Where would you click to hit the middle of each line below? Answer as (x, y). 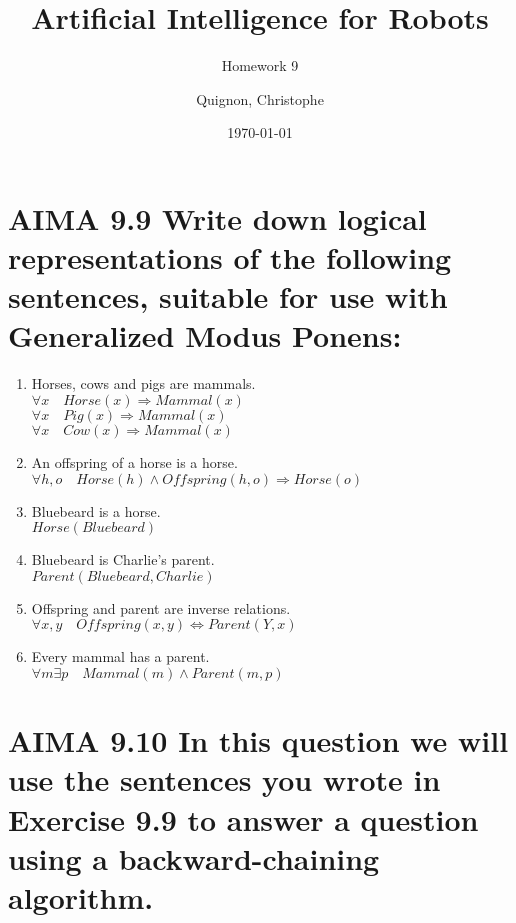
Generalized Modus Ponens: (205, 335)
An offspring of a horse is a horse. (134, 462)
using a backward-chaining (194, 857)
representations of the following (230, 257)
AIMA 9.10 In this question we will (258, 740)
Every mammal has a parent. (120, 656)
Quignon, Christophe (260, 98)
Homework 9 (260, 65)
